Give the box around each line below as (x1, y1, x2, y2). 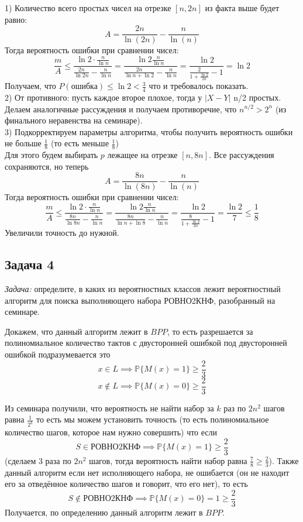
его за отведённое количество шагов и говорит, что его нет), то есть (5, 478, 248, 490)
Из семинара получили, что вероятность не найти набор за (5, 401, 214, 414)
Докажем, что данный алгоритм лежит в (5, 325, 148, 337)
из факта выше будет (205, 2, 280, 13)
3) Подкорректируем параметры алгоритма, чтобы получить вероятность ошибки (5, 125, 293, 138)
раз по (223, 401, 246, 414)
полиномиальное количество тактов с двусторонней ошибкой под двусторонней (5, 336, 287, 349)
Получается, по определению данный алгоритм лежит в (5, 506, 203, 518)
